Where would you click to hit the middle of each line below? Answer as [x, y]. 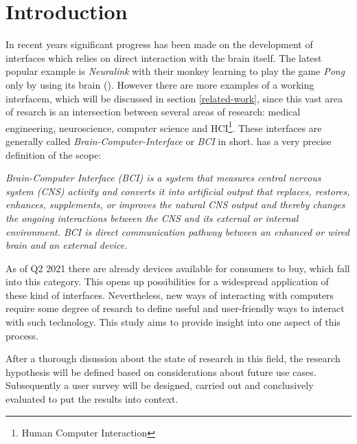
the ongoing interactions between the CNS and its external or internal [152, 218]
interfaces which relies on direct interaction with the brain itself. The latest [164, 57]
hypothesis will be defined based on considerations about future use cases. [161, 371]
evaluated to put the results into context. [92, 399]
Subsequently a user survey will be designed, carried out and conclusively [160, 385]
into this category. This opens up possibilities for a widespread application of [167, 281]
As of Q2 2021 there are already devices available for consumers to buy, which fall [178, 268]
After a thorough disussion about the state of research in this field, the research [173, 358]
